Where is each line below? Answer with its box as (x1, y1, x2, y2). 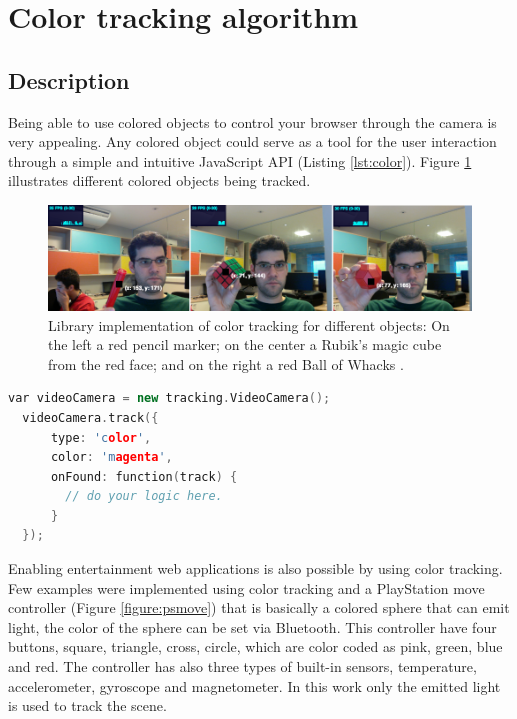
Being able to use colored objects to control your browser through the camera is (8, 111, 497, 132)
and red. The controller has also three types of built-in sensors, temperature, (8, 656, 477, 677)
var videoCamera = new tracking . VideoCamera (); (8, 391, 331, 406)
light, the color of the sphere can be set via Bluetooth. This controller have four (8, 616, 497, 637)
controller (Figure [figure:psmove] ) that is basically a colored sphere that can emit (8, 597, 510, 618)
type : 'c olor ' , (50, 430, 152, 445)
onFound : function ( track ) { (50, 469, 238, 484)
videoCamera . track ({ (22, 410, 159, 425)
